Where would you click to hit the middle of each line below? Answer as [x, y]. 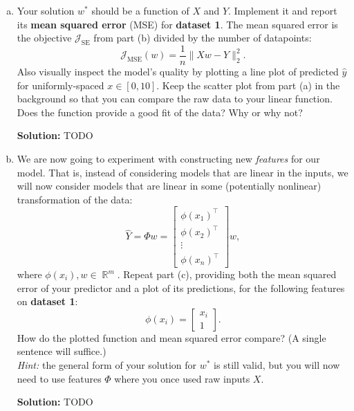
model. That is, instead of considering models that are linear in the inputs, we [183, 172]
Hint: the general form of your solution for [107, 364]
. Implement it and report [283, 10]
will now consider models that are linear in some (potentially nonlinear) [169, 186]
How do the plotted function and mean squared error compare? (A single [171, 337]
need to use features [59, 378]
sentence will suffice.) [62, 351]
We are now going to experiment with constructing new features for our [168, 159]
